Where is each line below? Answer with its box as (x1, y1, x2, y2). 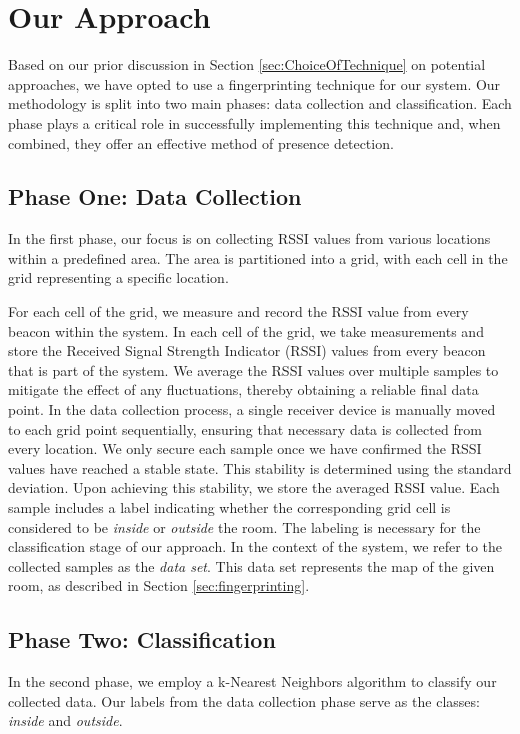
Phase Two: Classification (8, 624, 276, 655)
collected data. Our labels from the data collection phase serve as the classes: (8, 690, 480, 711)
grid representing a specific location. (8, 267, 229, 288)
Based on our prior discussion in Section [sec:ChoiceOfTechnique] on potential (8, 54, 486, 75)
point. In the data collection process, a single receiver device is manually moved (8, 399, 496, 420)
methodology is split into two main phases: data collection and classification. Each (8, 93, 512, 114)
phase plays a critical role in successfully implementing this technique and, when (8, 112, 501, 133)
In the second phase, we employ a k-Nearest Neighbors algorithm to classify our (8, 671, 497, 692)
